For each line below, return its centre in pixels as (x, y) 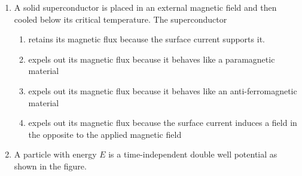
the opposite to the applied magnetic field (105, 134)
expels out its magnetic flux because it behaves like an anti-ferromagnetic (163, 90)
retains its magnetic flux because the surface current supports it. (147, 39)
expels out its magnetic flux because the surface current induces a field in (163, 123)
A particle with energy (55, 154)
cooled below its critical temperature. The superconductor (121, 19)
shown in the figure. (50, 166)
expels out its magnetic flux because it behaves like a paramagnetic (152, 59)
